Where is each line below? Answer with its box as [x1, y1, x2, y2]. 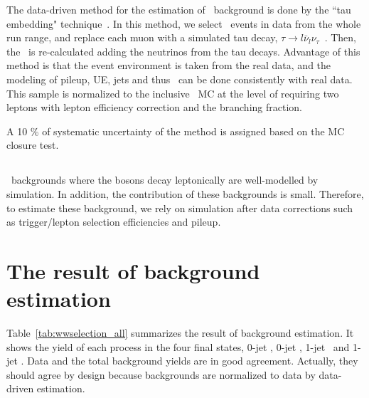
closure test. [6, 137, 59, 152]
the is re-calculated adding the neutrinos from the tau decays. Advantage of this [6, 43, 360, 58]
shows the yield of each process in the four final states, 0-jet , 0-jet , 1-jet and [6, 339, 350, 354]
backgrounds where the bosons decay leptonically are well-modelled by [11, 172, 319, 187]
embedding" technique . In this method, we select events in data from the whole [6, 16, 361, 31]
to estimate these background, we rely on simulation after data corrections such [6, 200, 353, 215]
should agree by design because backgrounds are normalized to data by [6, 367, 316, 382]
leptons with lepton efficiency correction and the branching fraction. [6, 100, 302, 115]
